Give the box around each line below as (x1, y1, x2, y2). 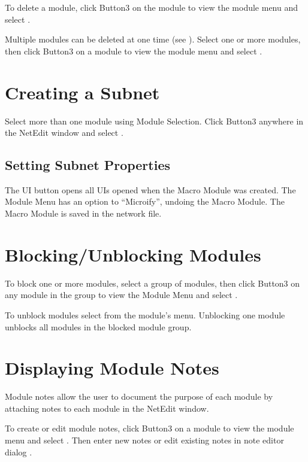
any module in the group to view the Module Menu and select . (5, 288, 238, 301)
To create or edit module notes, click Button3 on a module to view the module (5, 422, 294, 434)
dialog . (5, 445, 32, 458)
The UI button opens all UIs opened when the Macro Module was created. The (5, 183, 296, 196)
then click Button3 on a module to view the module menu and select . (5, 44, 262, 57)
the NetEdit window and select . (5, 126, 123, 139)
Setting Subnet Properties (5, 156, 171, 174)
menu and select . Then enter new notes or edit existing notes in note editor (5, 434, 284, 446)
